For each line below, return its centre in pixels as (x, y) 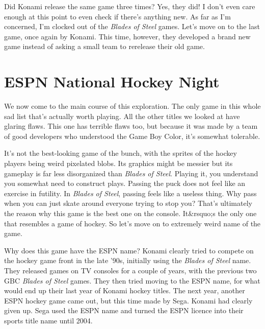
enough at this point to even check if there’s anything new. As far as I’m (117, 16)
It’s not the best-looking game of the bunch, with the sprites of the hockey (121, 153)
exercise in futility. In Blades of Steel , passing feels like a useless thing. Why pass (130, 193)
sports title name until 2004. (48, 320)
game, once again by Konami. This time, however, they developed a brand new (127, 36)
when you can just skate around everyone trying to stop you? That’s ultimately (128, 203)
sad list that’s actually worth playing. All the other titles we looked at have (122, 116)
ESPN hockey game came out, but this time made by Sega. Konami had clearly (128, 300)
